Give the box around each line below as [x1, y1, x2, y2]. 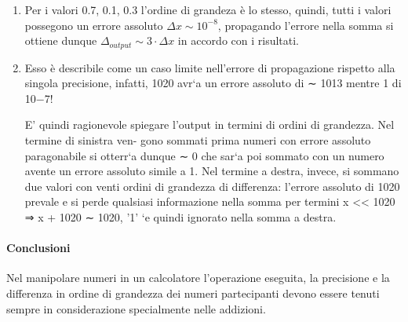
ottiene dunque [24, 32, 97, 49]
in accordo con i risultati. [177, 32, 300, 49]
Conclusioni [6, 240, 71, 256]
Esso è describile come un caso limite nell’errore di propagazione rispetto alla [24, 59, 395, 75]
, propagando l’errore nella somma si [217, 16, 394, 33]
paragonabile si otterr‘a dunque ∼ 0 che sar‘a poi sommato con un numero [24, 147, 384, 163]
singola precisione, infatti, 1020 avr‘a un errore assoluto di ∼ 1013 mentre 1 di [24, 75, 402, 91]
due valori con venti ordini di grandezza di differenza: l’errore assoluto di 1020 [24, 177, 400, 194]
